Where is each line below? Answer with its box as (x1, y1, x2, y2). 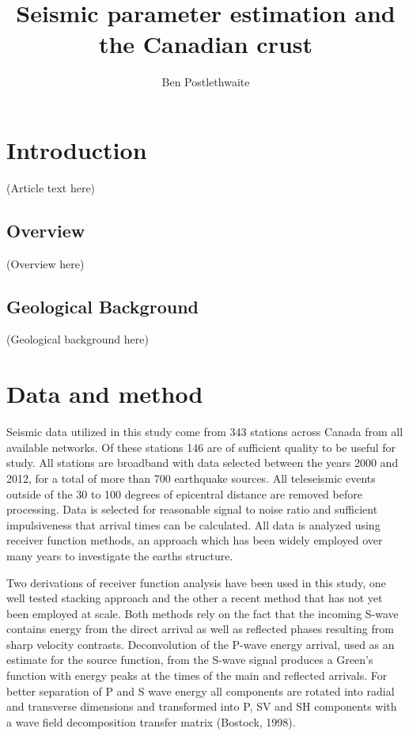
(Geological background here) (6, 331, 149, 347)
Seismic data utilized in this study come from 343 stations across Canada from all (6, 423, 403, 440)
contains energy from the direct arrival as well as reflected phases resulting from (6, 620, 394, 637)
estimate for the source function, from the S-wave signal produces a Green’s (6, 651, 373, 668)
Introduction (6, 133, 147, 165)
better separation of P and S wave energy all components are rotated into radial (6, 682, 395, 699)
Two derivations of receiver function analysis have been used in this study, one (6, 574, 386, 590)
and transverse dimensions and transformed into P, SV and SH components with (6, 698, 397, 715)
